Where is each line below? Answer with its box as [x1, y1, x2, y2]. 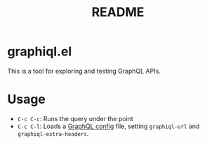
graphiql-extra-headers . [17, 129, 89, 137]
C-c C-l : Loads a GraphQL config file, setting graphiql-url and [17, 122, 200, 130]
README [91, 4, 145, 20]
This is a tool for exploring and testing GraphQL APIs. [7, 67, 161, 75]
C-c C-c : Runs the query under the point [17, 114, 133, 123]
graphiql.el [7, 43, 72, 60]
